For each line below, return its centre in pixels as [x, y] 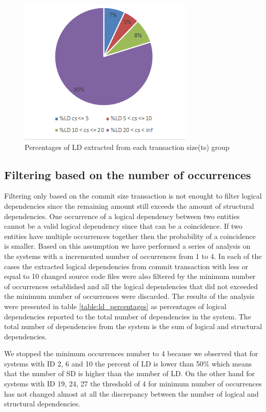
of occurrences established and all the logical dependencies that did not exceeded [131, 286]
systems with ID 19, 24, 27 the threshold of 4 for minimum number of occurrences [133, 384]
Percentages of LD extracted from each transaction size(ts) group [127, 147]
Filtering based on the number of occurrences [128, 174]
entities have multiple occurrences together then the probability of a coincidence [130, 236]
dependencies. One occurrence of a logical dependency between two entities [122, 216]
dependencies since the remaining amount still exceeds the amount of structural [129, 205]
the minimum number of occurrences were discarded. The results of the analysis [129, 296]
